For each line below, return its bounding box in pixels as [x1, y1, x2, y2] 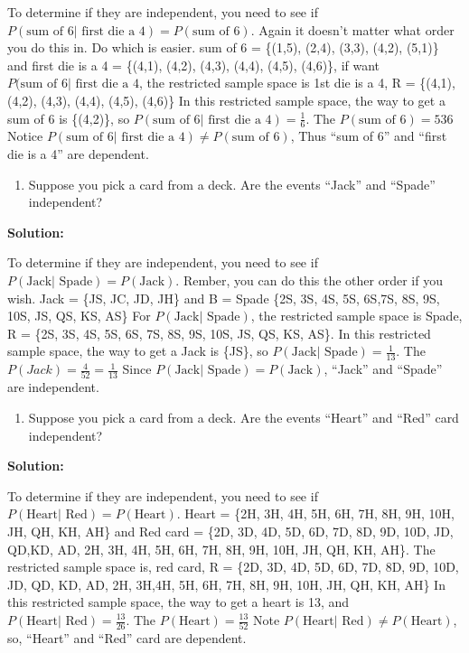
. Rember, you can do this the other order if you [175, 270, 443, 289]
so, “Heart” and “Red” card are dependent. [7, 629, 247, 648]
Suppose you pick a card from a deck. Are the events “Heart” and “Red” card [28, 408, 459, 427]
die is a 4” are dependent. [7, 144, 149, 163]
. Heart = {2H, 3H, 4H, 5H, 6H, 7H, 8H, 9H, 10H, [176, 504, 455, 523]
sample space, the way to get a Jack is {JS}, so [7, 341, 268, 360]
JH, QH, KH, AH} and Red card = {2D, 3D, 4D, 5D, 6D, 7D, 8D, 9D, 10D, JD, [7, 522, 454, 541]
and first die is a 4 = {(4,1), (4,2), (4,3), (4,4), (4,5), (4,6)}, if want [7, 55, 380, 74]
